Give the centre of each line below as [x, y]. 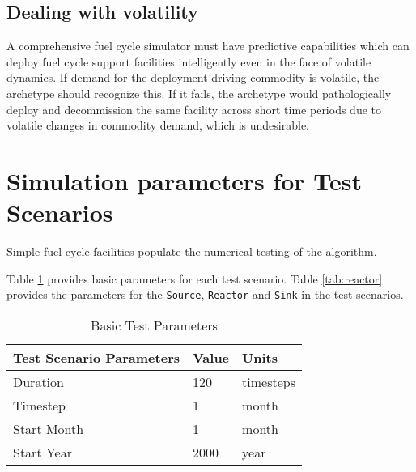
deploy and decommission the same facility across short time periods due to [194, 109]
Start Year [42, 452]
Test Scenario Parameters [96, 357]
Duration [38, 381]
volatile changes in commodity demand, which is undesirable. [158, 125]
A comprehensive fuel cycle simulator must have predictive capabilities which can [208, 46]
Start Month [49, 428]
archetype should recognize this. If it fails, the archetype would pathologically [199, 93]
